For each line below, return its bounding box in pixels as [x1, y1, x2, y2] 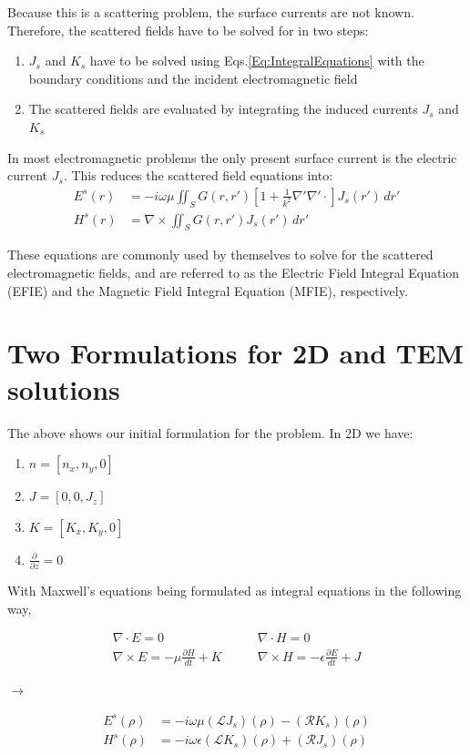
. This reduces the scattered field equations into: [63, 166, 333, 185]
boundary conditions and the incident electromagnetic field [28, 68, 358, 87]
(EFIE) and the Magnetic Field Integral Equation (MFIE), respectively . [7, 281, 408, 300]
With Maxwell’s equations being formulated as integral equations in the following [7, 581, 462, 599]
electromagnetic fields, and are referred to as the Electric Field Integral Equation [7, 263, 460, 281]
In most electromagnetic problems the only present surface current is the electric [7, 148, 457, 167]
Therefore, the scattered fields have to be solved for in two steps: [7, 20, 369, 39]
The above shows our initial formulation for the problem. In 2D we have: [7, 423, 414, 442]
